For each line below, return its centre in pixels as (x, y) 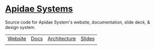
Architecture (62, 38)
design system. (20, 27)
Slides (88, 38)
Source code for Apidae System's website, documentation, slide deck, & (77, 22)
